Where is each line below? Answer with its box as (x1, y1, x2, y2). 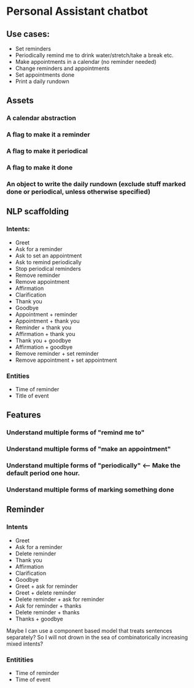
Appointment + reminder (15, 310, 78, 318)
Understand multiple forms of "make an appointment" (6, 445, 171, 453)
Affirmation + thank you (15, 330, 76, 337)
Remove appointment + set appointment (15, 356, 117, 364)
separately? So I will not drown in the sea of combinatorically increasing (6, 633, 188, 641)
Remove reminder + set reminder (15, 350, 99, 357)
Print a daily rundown (15, 78, 69, 85)
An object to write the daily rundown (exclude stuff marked (6, 180, 186, 188)
